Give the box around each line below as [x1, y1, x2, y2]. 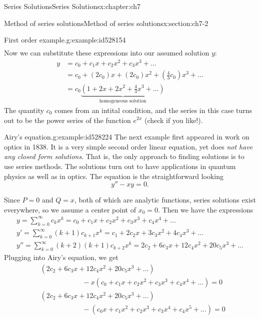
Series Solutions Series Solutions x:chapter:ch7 [4, 1, 141, 11]
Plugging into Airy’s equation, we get [4, 252, 118, 262]
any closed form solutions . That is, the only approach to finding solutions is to [4, 151, 244, 161]
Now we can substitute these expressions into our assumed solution [4, 47, 209, 58]
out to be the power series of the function [4, 114, 131, 125]
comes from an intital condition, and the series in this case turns [54, 104, 252, 115]
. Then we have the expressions [157, 204, 253, 214]
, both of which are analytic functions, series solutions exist [74, 194, 256, 205]
